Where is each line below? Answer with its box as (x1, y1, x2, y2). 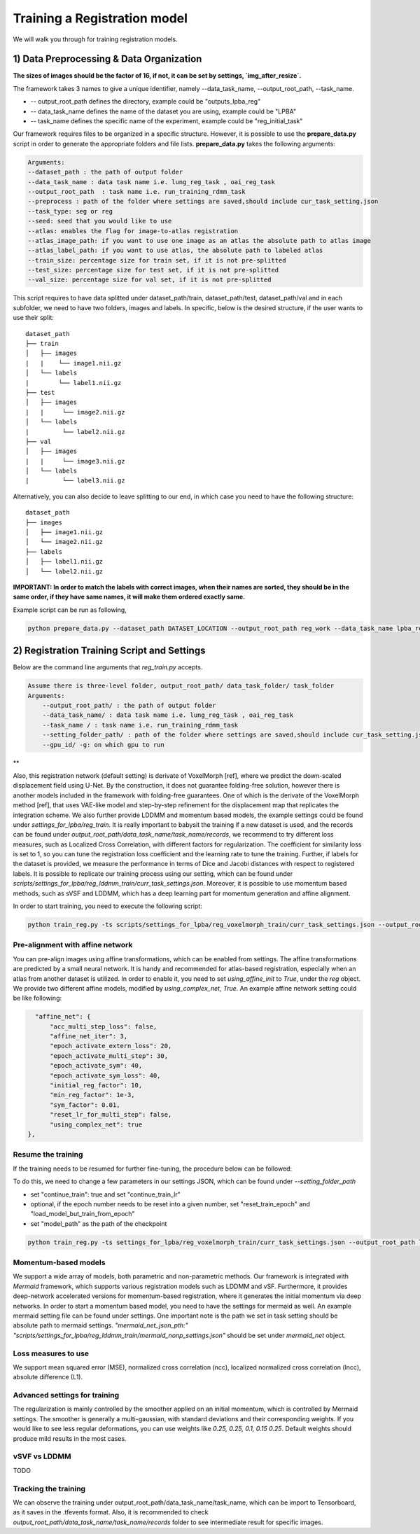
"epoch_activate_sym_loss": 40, (50, 1071, 161, 1080)
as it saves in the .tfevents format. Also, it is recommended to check (13, 1508, 209, 1516)
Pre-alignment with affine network (13, 940, 133, 950)
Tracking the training (13, 1484, 86, 1493)
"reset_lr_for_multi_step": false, (50, 1110, 172, 1119)
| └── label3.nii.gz (25, 477, 125, 484)
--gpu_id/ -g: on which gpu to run (42, 741, 164, 748)
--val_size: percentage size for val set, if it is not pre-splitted (27, 276, 272, 284)
